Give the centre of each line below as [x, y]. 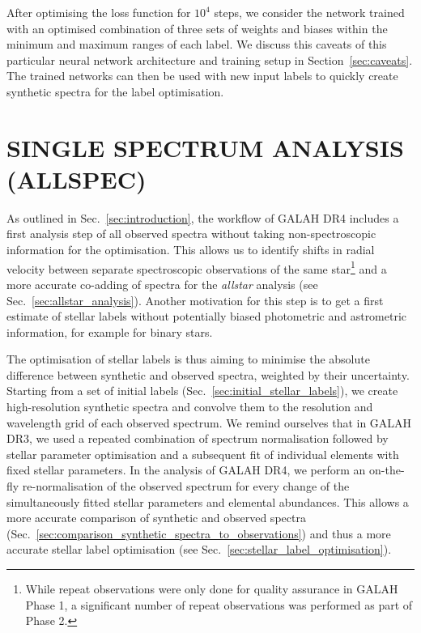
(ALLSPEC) [77, 178]
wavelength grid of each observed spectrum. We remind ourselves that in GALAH [209, 422]
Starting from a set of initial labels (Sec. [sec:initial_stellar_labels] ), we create [202, 391]
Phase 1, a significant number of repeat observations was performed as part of [219, 604]
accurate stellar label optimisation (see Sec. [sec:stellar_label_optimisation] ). [199, 549]
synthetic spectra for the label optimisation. [115, 91]
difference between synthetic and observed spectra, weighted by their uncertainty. [208, 374]
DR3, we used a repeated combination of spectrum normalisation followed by [198, 438]
